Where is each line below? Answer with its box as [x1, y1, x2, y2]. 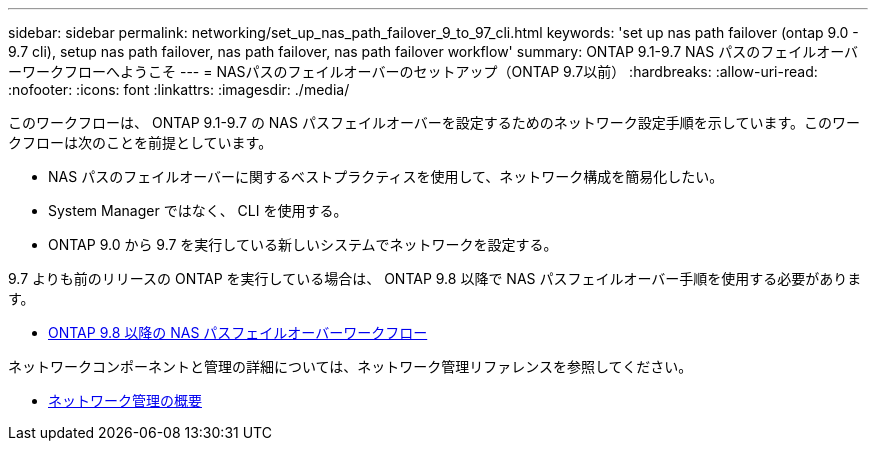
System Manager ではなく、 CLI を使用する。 [48, 202, 348, 219]
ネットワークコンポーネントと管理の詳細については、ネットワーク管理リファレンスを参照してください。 [8, 358, 693, 375]
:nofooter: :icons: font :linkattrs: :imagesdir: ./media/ [8, 81, 350, 98]
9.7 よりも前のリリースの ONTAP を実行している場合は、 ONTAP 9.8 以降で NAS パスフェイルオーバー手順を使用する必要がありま [8, 270, 862, 287]
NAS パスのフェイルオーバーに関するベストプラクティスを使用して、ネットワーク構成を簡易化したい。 [48, 168, 724, 185]
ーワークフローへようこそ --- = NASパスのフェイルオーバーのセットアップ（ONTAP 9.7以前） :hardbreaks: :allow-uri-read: [8, 63, 818, 80]
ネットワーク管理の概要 [48, 392, 202, 409]
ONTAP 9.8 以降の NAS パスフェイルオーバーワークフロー [48, 324, 428, 341]
